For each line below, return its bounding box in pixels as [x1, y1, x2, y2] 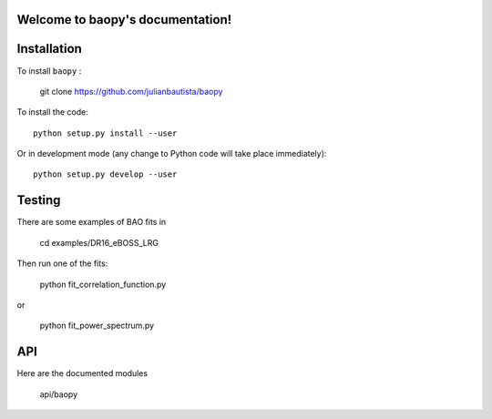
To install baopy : [16, 65, 82, 77]
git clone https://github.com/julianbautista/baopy [39, 86, 223, 97]
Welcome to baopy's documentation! [16, 12, 232, 27]
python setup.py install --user [33, 128, 178, 138]
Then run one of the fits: [16, 258, 108, 269]
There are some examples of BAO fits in [16, 217, 167, 228]
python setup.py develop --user [33, 169, 178, 179]
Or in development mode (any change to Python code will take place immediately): [16, 148, 327, 159]
